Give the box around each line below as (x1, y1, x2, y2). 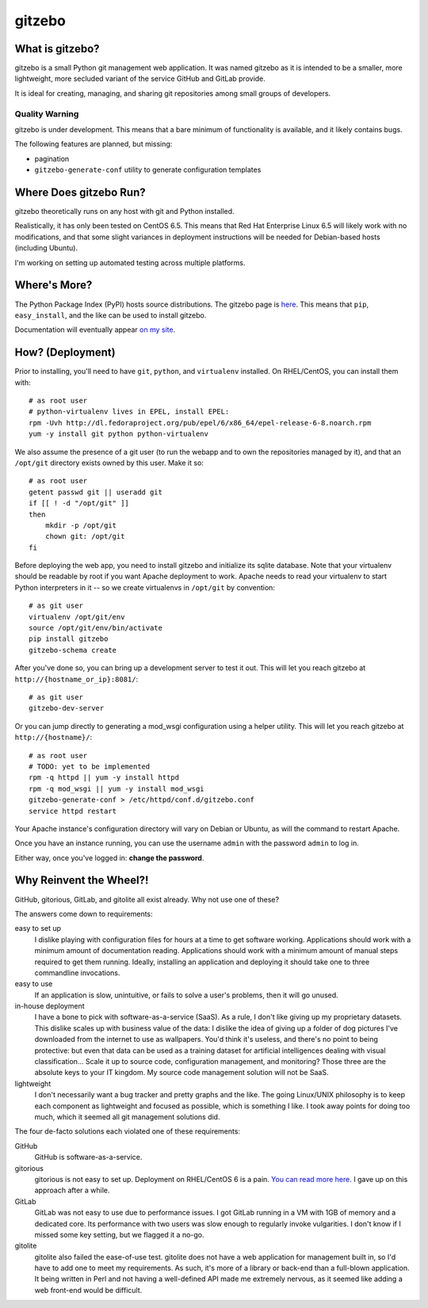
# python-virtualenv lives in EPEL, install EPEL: (29, 407, 230, 416)
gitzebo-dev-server (29, 704, 105, 713)
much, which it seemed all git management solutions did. (34, 1112, 220, 1121)
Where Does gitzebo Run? (14, 185, 146, 199)
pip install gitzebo (29, 635, 109, 643)
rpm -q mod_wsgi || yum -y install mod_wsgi (29, 784, 205, 793)
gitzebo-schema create (29, 646, 117, 654)
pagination (34, 154, 70, 163)
